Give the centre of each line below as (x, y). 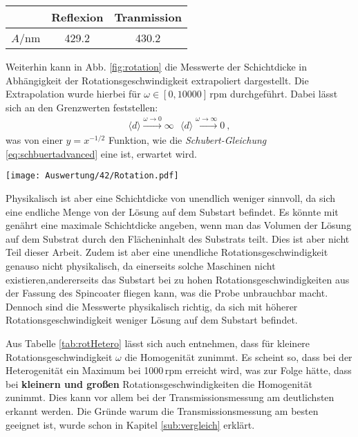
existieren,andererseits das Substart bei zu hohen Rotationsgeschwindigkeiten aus (178, 279)
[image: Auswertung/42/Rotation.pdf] (92, 176)
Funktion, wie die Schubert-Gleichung (187, 140)
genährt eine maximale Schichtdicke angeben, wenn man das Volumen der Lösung (179, 225)
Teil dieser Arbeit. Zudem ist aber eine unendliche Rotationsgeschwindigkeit (167, 252)
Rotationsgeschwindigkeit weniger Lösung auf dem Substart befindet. (152, 320)
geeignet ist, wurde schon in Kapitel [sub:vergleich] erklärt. (130, 424)
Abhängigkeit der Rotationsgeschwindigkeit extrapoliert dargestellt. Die (157, 80)
